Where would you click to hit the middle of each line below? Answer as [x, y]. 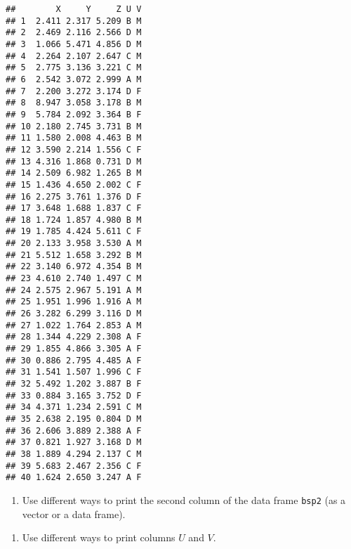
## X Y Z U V [74, 9]
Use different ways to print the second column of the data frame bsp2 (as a [184, 499]
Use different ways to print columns [99, 537]
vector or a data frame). [74, 514]
